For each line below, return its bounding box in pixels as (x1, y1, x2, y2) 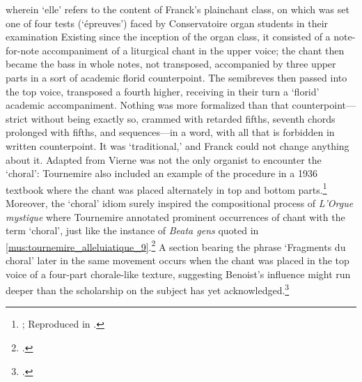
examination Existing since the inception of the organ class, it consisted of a (6, 29, 331, 44)
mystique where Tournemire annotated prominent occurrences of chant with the (6, 209, 345, 224)
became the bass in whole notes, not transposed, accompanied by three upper (6, 56, 336, 71)
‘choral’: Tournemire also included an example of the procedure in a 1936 (6, 166, 317, 181)
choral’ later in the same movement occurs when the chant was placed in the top (6, 253, 349, 267)
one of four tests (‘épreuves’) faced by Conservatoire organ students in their (6, 15, 329, 30)
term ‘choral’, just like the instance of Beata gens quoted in (6, 223, 259, 238)
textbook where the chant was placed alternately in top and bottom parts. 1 (6, 180, 327, 197)
